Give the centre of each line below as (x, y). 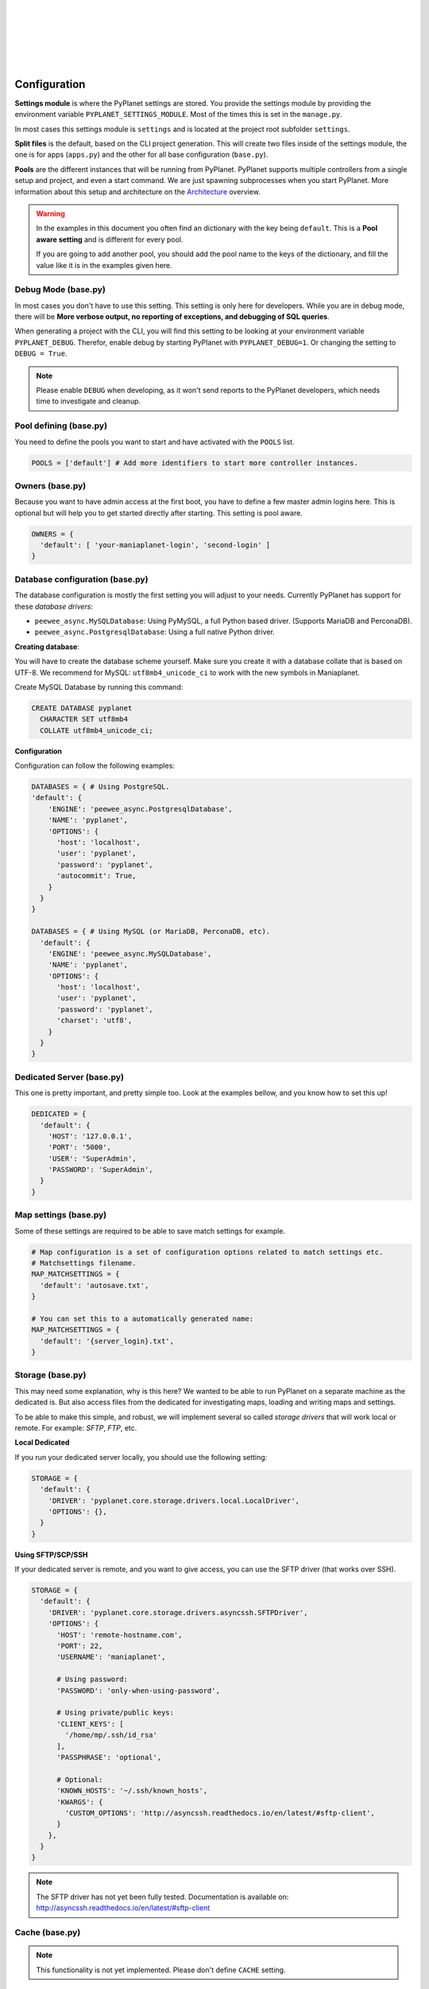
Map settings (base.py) (61, 1215)
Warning (50, 213)
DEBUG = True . (41, 353)
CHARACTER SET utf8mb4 (84, 719)
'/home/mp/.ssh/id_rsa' (111, 1735)
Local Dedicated (42, 1442)
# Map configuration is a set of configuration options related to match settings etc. (207, 1252)
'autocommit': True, (97, 876)
